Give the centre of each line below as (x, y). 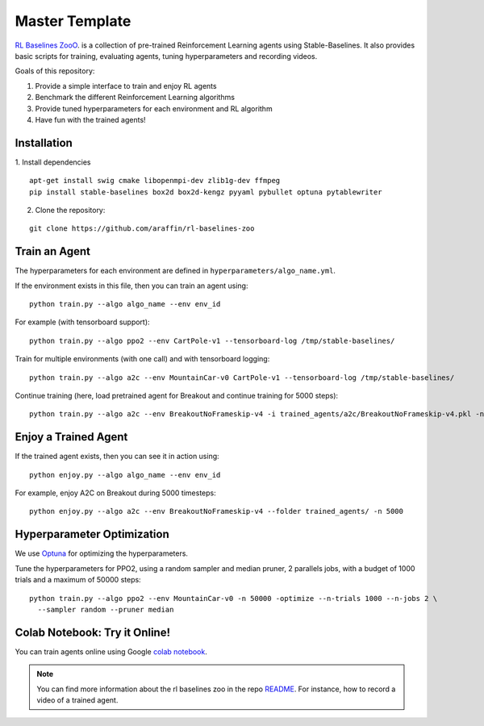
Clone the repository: (70, 210)
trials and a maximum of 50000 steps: (78, 580)
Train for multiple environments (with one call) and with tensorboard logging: (142, 359)
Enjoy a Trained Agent (71, 437)
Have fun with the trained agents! (90, 119)
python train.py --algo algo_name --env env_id (125, 304)
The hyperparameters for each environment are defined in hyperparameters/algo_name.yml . (175, 271)
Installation (44, 142)
